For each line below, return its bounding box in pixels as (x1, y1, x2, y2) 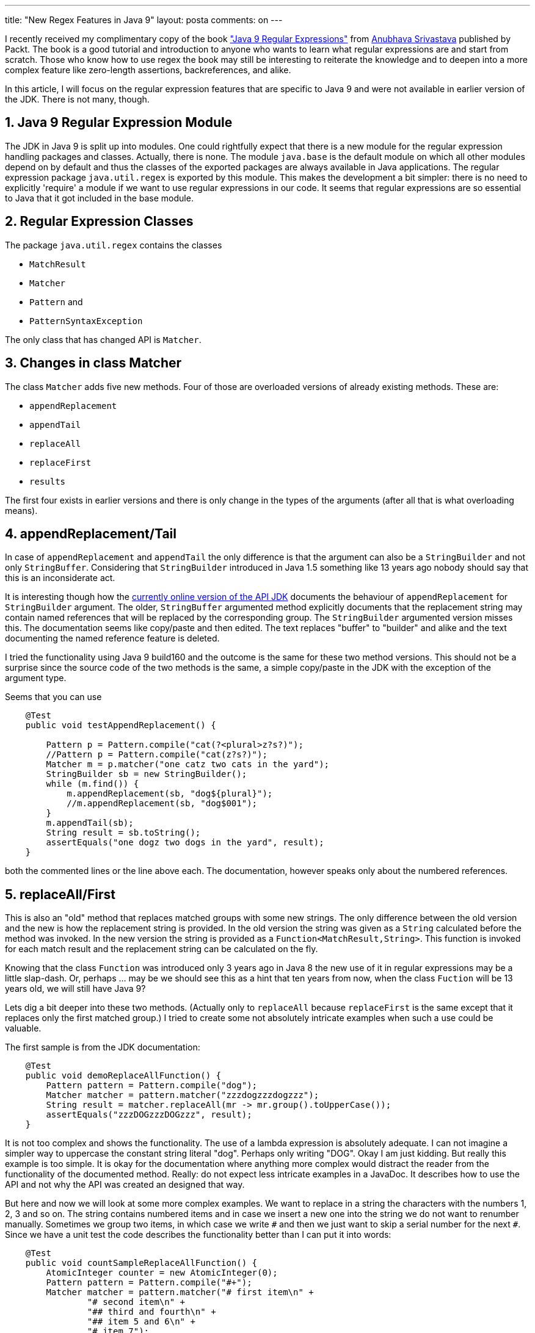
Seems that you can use (5, 692, 102, 703)
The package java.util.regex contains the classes (5, 239, 222, 250)
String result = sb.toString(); (46, 828, 201, 838)
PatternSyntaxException (29, 316, 143, 326)
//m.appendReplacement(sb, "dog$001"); (67, 798, 258, 809)
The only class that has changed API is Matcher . (5, 334, 202, 345)
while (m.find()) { (46, 779, 139, 789)
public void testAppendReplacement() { (25, 720, 216, 731)
